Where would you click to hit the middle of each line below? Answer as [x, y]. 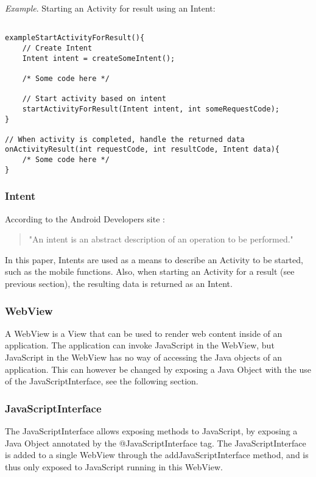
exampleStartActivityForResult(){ [75, 38]
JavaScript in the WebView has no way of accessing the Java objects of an [143, 357]
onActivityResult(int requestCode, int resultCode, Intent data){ [142, 150]
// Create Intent [57, 48]
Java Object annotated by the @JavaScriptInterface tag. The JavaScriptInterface [156, 443]
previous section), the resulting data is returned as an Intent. [119, 284]
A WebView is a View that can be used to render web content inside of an [144, 333]
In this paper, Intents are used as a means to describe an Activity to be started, [154, 259]
